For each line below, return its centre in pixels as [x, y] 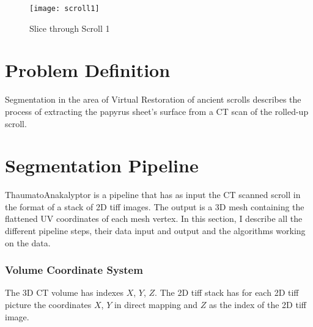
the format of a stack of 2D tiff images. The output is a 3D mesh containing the [155, 206]
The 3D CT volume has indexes [64, 292]
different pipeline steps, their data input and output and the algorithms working [155, 231]
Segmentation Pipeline [102, 165]
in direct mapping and [156, 305]
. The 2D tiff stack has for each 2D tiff [227, 292]
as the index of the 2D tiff [258, 305]
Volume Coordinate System [74, 270]
